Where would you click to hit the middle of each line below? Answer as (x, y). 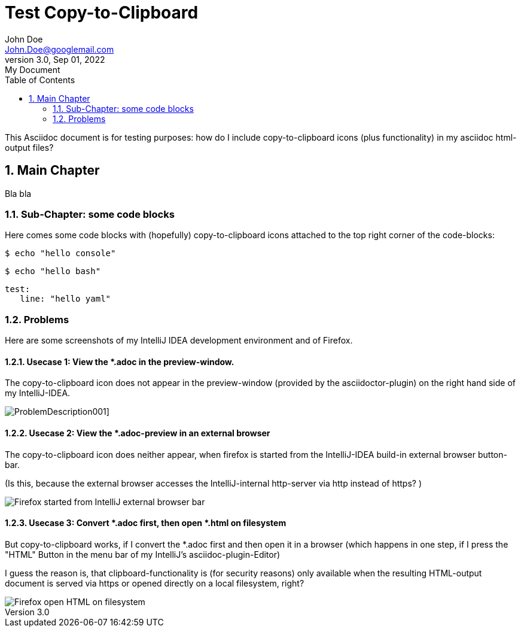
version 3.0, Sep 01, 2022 (55, 59)
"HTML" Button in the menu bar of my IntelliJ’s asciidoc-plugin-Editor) (143, 554)
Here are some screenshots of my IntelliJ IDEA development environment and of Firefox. (179, 341)
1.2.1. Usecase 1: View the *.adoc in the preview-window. (120, 361)
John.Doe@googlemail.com (60, 49)
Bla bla (18, 193)
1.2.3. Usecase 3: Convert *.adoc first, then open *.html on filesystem (146, 523)
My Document (33, 69)
